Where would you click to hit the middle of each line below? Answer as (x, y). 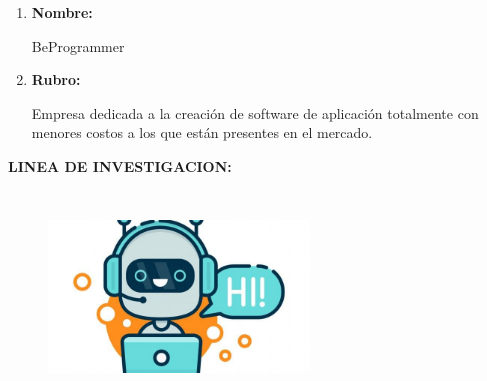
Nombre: (62, 12)
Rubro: (56, 79)
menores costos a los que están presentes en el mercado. (202, 132)
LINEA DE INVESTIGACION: (120, 165)
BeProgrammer (78, 45)
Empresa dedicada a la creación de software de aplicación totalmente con (255, 112)
